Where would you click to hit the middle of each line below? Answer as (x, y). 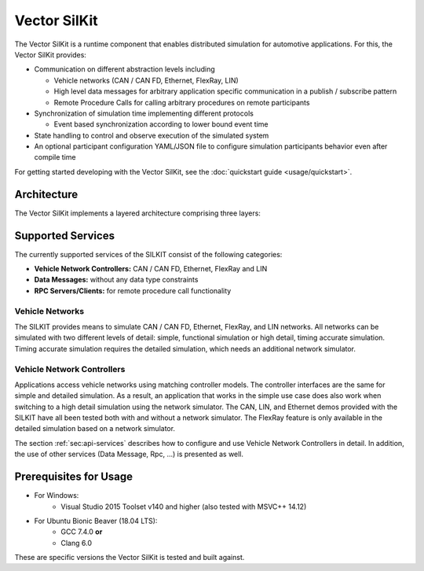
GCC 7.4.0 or (82, 532)
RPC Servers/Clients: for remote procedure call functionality (133, 290)
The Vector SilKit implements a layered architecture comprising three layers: (137, 213)
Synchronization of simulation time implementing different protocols (144, 113)
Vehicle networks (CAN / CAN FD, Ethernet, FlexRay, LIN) (146, 80)
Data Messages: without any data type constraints (116, 280)
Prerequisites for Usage (74, 477)
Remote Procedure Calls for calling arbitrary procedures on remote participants (182, 102)
